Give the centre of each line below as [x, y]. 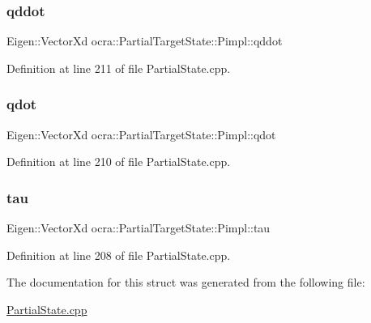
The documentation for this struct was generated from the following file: [186, 282]
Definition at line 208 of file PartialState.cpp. [119, 255]
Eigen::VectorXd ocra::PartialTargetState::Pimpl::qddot [145, 41]
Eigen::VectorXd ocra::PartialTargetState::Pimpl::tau [139, 228]
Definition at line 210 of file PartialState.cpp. [119, 161]
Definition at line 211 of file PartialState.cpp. [119, 68]
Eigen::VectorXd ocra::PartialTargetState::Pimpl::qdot [141, 134]
